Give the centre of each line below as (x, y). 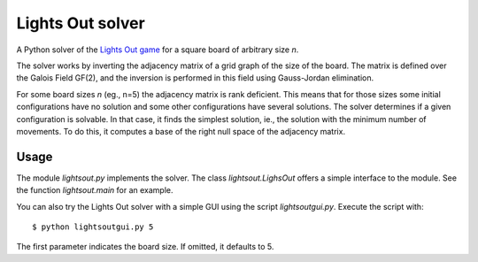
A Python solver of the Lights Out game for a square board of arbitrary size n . (158, 50)
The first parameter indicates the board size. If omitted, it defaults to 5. (145, 247)
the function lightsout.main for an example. (95, 190)
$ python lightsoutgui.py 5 (93, 227)
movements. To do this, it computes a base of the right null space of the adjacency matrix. (181, 131)
